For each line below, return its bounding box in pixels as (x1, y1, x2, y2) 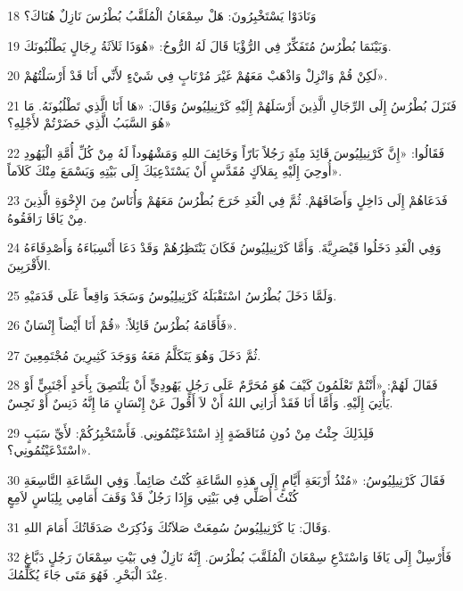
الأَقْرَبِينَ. (7, 255, 51, 274)
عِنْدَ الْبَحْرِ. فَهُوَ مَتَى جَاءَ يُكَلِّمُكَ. (7, 565, 168, 584)
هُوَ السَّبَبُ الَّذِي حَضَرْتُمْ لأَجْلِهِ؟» (7, 113, 172, 132)
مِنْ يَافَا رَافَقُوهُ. (7, 208, 87, 226)
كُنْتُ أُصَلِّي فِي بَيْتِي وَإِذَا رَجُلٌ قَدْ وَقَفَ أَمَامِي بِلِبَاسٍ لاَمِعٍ (7, 488, 299, 506)
